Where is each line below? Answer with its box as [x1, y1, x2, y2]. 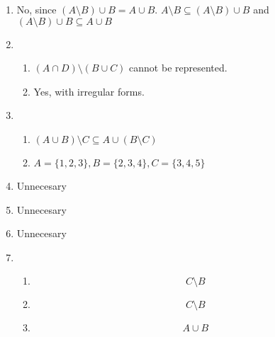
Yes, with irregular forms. [33, 84, 145, 98]
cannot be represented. [129, 60, 228, 75]
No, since [16, 2, 57, 16]
